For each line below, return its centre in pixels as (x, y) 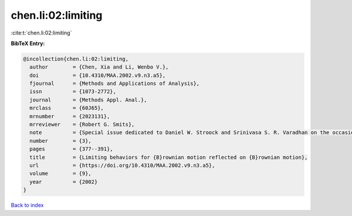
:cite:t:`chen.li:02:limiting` (41, 33)
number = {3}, (61, 141)
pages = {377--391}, (72, 149)
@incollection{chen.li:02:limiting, (76, 59)
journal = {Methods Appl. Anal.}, (88, 100)
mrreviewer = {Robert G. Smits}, (82, 125)
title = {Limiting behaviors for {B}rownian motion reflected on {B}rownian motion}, (169, 157)
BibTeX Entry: (28, 43)
